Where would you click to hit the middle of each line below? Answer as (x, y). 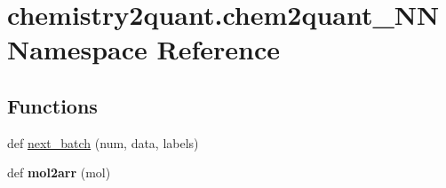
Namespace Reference (143, 49)
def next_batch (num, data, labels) (103, 142)
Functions (52, 105)
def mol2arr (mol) (59, 172)
